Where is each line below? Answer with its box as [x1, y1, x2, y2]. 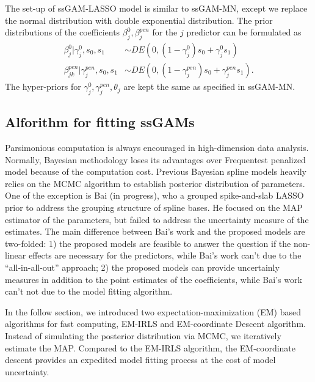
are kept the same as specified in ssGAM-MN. [123, 80, 295, 93]
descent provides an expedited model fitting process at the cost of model [5, 353, 276, 366]
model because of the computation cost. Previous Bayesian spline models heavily [5, 165, 306, 178]
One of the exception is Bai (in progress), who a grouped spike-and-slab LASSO [5, 189, 304, 202]
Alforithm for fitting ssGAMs [5, 112, 195, 131]
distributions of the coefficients [5, 26, 120, 39]
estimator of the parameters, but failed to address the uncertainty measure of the [5, 213, 309, 226]
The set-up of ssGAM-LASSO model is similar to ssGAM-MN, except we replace [5, 2, 308, 14]
